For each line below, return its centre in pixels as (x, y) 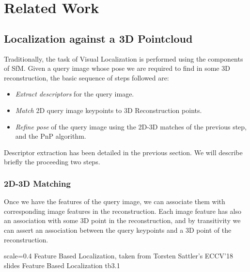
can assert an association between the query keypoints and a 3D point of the (118, 230)
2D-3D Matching (37, 183)
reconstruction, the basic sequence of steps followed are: (86, 77)
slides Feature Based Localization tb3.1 (62, 265)
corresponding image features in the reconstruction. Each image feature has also (123, 211)
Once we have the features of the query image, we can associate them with (115, 201)
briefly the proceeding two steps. (52, 162)
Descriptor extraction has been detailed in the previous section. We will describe (123, 152)
